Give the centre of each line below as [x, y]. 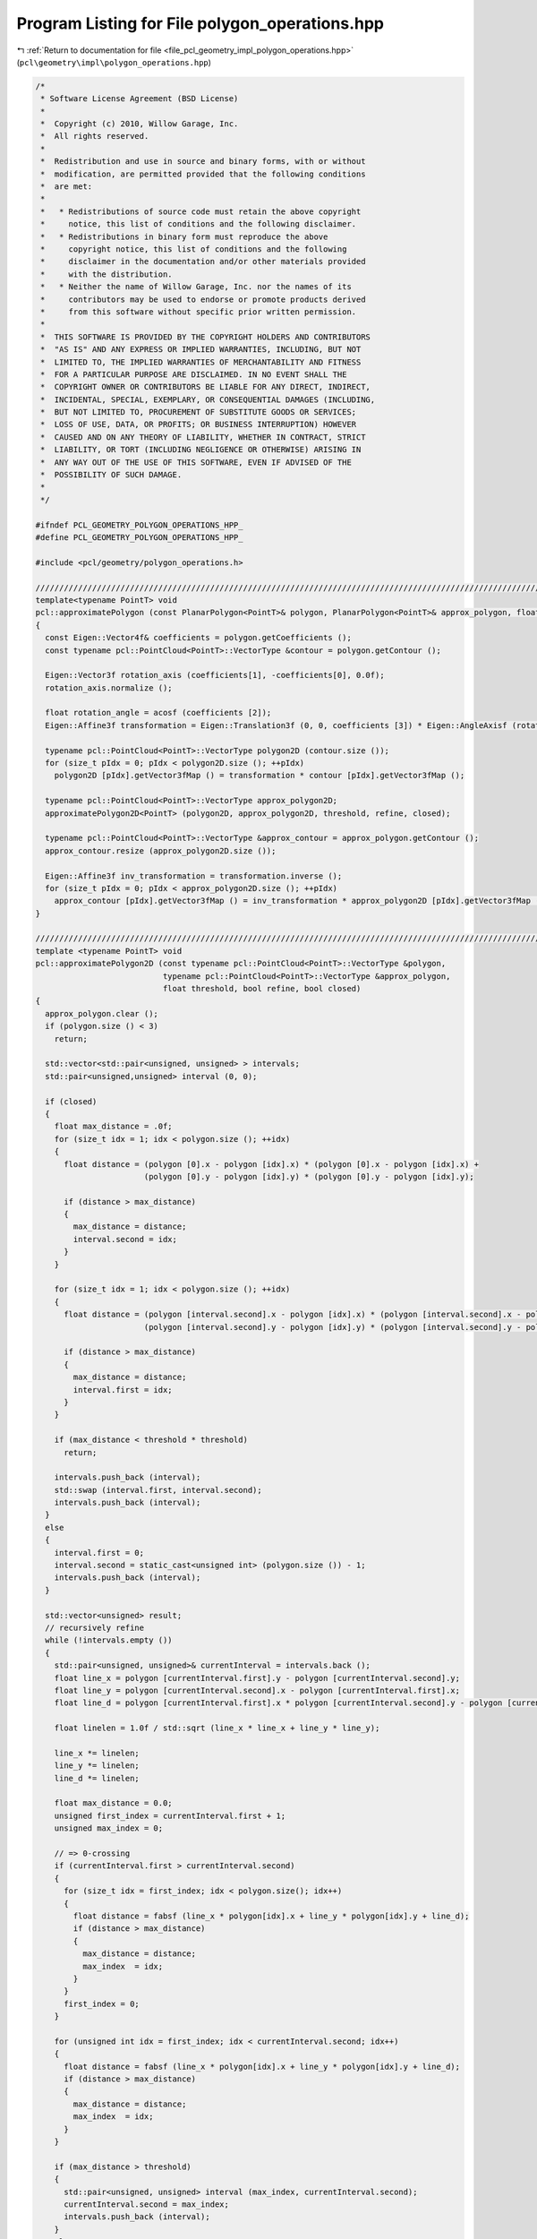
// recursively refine [95, 1627]
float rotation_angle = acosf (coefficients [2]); [158, 713]
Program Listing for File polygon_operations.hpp [200, 23]
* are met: [67, 187]
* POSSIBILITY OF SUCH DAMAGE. [111, 475]
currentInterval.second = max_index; [147, 2204]
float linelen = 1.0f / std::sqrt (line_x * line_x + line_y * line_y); [217, 1728]
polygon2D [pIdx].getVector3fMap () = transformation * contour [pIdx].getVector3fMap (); [260, 776]
